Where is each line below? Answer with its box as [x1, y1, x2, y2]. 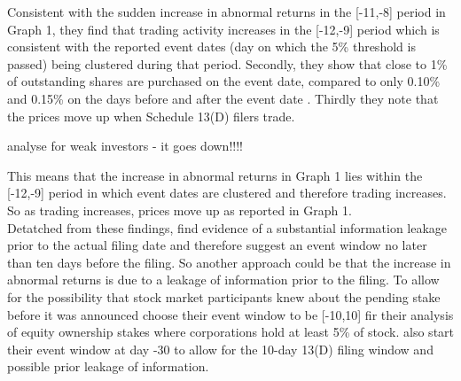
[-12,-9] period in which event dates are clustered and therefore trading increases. [7, 183, 447, 202]
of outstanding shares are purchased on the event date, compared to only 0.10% [7, 72, 441, 90]
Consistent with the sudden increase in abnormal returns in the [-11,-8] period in [7, 3, 446, 20]
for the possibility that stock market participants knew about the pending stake [7, 287, 441, 306]
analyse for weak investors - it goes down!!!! [7, 136, 243, 155]
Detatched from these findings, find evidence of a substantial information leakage [7, 218, 448, 237]
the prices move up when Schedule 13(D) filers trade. [7, 106, 295, 125]
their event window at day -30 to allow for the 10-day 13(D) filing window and [7, 339, 434, 358]
